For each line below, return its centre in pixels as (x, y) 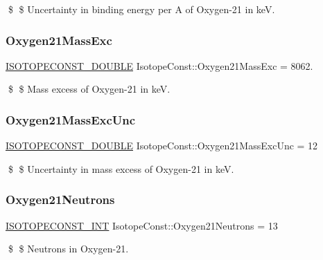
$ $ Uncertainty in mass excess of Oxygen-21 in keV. (121, 168)
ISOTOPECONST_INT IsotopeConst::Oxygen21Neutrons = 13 (142, 225)
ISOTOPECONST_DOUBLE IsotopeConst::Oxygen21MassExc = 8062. (159, 65)
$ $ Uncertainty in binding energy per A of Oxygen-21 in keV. (141, 9)
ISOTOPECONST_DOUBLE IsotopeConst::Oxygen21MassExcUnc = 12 (162, 146)
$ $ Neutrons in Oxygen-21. (68, 249)
